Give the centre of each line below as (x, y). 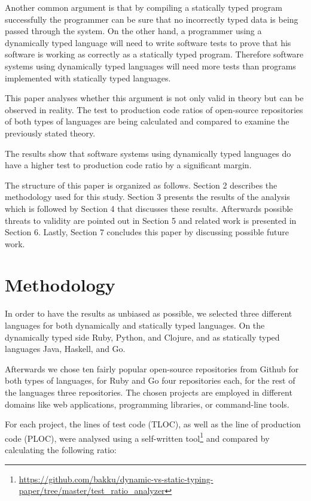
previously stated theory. (50, 133)
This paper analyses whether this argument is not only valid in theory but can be (154, 98)
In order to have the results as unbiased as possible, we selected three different (149, 313)
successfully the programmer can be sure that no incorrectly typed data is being (152, 19)
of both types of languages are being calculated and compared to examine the (147, 121)
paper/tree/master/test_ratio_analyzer (92, 491)
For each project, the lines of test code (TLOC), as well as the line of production (153, 424)
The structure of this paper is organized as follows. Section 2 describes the (141, 185)
